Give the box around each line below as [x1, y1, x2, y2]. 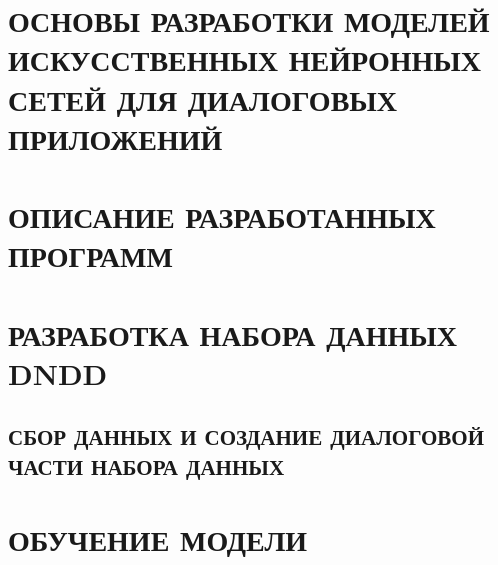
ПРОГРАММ [8, 235, 173, 276]
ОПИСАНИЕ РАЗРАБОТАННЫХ [8, 196, 436, 237]
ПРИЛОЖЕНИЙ [8, 117, 223, 158]
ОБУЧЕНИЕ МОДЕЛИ [8, 519, 308, 560]
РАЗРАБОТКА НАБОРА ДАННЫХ [8, 313, 457, 354]
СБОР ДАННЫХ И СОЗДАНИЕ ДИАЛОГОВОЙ [8, 421, 485, 452]
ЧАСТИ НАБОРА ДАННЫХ [8, 450, 285, 481]
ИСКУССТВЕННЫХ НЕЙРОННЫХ [8, 39, 481, 80]
